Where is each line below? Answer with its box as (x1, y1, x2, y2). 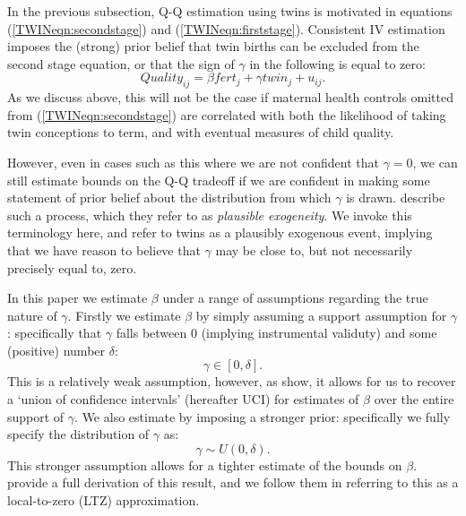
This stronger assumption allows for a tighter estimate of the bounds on (7, 455, 402, 474)
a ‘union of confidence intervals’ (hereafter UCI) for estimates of (7, 390, 359, 408)
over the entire (374, 390, 454, 408)
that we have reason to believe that (7, 240, 201, 259)
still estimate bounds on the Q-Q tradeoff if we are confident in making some (7, 170, 430, 189)
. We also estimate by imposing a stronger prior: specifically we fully (74, 407, 451, 426)
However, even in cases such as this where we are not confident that (7, 152, 379, 171)
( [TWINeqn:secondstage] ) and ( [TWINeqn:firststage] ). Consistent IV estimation (7, 19, 445, 38)
